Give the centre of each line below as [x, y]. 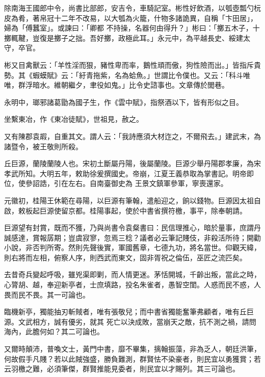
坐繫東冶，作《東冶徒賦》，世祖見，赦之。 [74, 119]
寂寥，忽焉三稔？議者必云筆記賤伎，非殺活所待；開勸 [171, 237]
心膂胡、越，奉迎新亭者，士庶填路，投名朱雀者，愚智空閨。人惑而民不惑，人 [132, 285]
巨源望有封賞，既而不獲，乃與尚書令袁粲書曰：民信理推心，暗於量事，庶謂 [129, 227]
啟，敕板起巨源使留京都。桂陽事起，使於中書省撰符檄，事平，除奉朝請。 [125, 210]
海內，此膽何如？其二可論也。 [54, 331]
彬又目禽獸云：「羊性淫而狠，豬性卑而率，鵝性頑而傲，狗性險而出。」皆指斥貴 [132, 64]
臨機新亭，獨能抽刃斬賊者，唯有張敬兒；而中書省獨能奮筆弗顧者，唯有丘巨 [129, 312]
